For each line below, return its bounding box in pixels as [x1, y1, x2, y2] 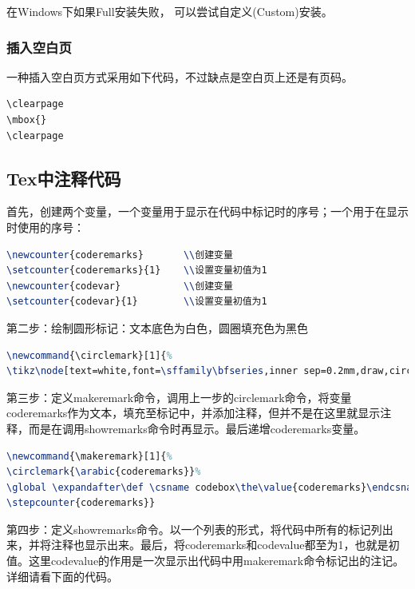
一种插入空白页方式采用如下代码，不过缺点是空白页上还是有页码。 [6, 68, 353, 85]
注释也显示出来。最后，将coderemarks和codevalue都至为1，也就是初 [50, 536, 400, 553]
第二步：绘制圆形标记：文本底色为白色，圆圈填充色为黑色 [6, 319, 308, 336]
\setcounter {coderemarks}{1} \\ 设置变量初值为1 [6, 265, 267, 277]
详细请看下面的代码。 [6, 567, 118, 584]
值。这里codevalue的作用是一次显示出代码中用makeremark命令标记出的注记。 [6, 552, 405, 569]
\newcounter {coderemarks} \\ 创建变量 [6, 249, 233, 261]
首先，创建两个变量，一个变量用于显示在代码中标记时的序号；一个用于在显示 [6, 203, 409, 220]
